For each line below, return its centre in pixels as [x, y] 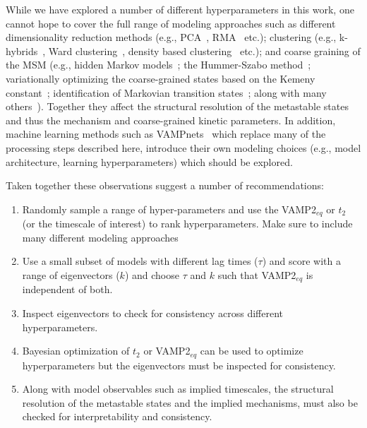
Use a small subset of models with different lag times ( [140, 261]
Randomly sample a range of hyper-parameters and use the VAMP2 [169, 209]
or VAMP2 [167, 351]
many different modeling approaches [100, 237]
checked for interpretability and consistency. [117, 416]
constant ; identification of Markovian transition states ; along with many [166, 92]
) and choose [152, 274]
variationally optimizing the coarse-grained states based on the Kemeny [161, 78]
